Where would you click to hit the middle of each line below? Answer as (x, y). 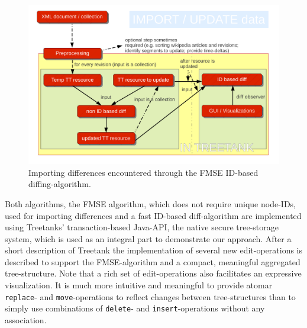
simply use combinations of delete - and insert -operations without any (135, 308)
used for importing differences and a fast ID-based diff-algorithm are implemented (153, 215)
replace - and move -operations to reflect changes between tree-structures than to (150, 296)
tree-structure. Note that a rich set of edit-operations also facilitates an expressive (153, 273)
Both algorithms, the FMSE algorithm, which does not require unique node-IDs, (150, 203)
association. (26, 319)
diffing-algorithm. (60, 184)
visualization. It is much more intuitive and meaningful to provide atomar (139, 285)
